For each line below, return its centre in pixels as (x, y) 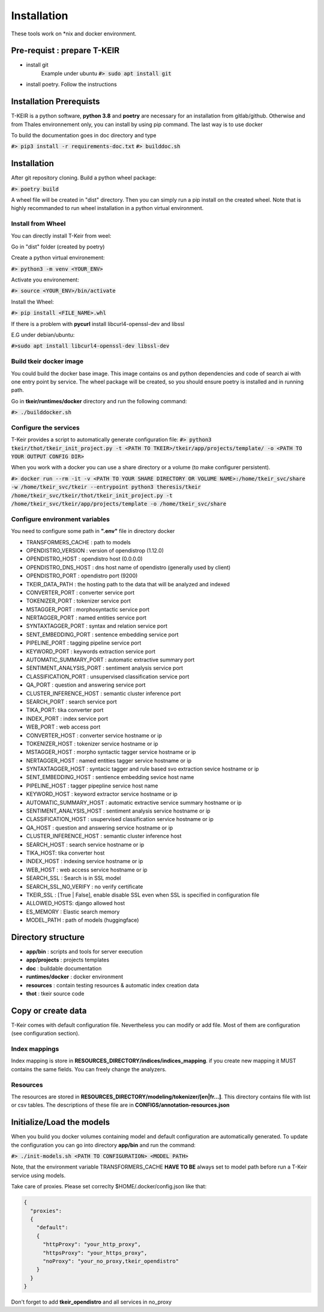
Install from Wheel (38, 224)
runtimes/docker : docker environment (75, 977)
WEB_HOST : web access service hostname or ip (87, 870)
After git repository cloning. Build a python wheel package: (84, 178)
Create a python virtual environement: (58, 257)
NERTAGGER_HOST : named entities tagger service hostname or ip (109, 760)
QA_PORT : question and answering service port (86, 685)
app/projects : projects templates (68, 960)
